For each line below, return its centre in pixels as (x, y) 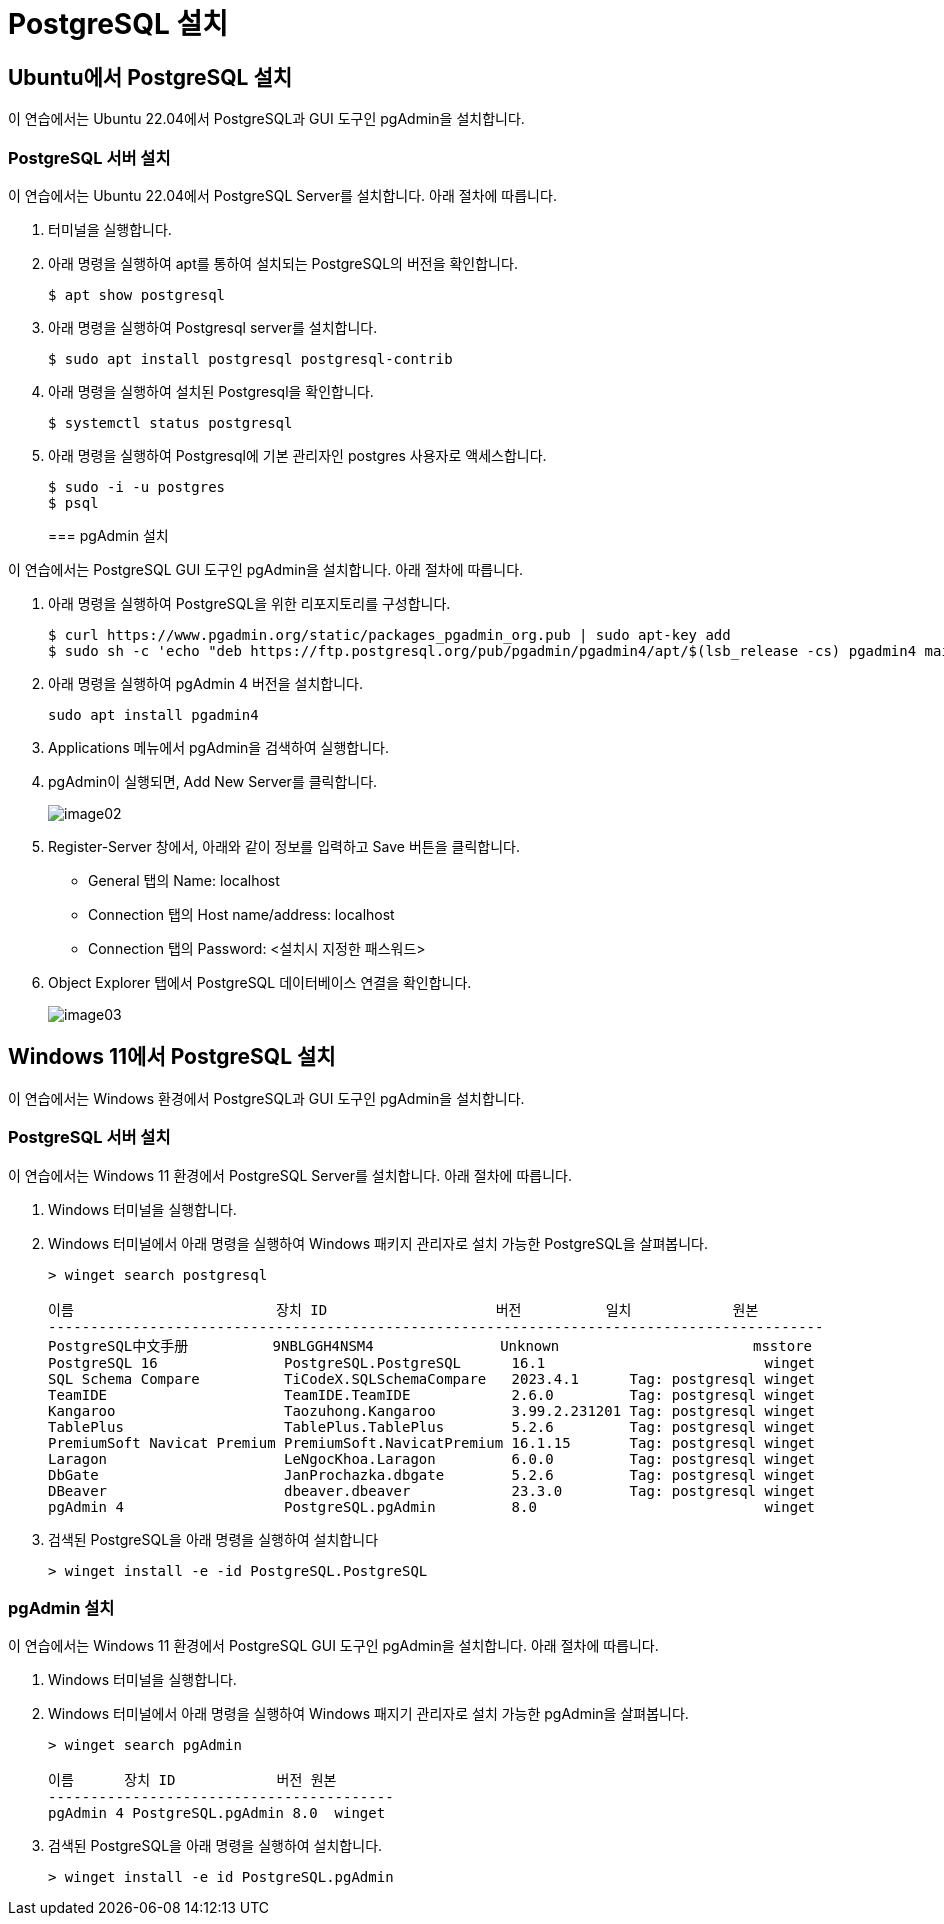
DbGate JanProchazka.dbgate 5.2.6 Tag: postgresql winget (432, 1474)
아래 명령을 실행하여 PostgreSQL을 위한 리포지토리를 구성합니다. (249, 603)
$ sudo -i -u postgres (137, 486)
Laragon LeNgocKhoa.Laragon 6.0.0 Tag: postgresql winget (432, 1458)
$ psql (73, 502)
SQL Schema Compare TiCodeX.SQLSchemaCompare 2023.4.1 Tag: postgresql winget (432, 1378)
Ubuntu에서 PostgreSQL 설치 (150, 77)
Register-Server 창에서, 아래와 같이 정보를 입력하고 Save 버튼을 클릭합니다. (284, 846)
